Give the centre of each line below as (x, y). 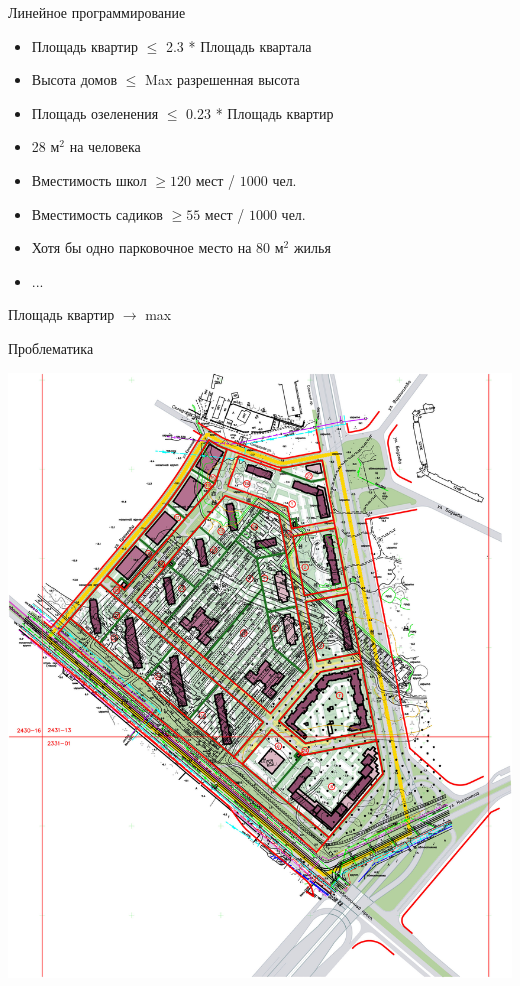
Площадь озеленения (95, 112)
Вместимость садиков (97, 213)
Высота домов (74, 79)
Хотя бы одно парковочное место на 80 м (157, 247)
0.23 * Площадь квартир (260, 112)
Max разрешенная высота (222, 79)
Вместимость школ (89, 179)
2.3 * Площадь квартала (238, 45)
